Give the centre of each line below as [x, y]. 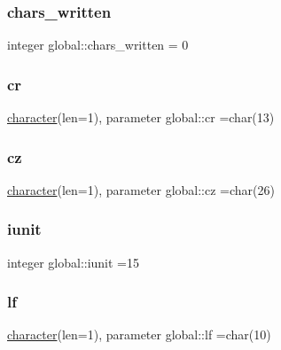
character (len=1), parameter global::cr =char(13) [141, 117]
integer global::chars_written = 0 [98, 45]
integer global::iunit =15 [74, 262]
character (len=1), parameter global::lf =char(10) [139, 334]
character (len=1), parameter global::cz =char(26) [141, 189]
